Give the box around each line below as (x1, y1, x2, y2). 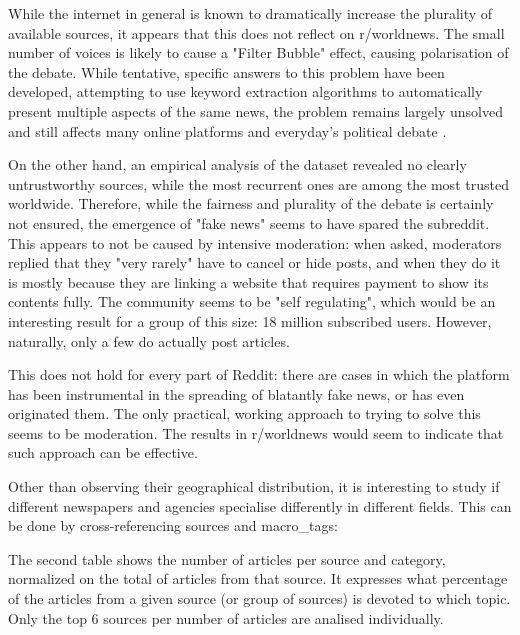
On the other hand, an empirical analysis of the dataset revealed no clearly (8, 154, 467, 175)
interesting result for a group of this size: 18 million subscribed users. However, (8, 310, 492, 331)
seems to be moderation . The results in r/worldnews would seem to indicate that (8, 422, 504, 443)
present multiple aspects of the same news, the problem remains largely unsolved (8, 100, 503, 121)
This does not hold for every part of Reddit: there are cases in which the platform (8, 364, 510, 385)
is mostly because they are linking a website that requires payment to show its (8, 271, 489, 292)
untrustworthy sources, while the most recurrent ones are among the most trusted (8, 173, 509, 194)
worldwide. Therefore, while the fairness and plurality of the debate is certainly (8, 193, 494, 214)
